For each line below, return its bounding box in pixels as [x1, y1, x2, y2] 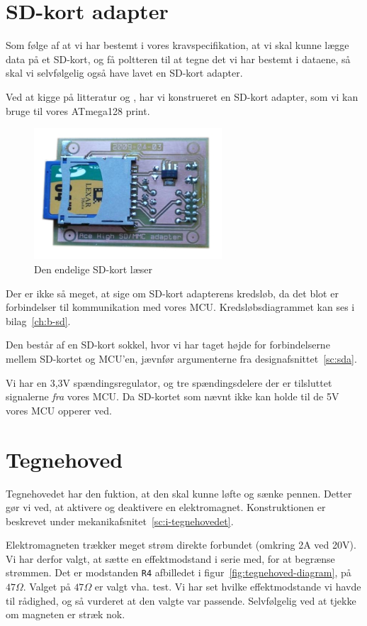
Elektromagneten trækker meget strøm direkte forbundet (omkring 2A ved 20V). [6, 537, 356, 552]
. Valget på [23, 579, 71, 594]
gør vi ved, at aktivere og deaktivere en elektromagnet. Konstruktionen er [6, 500, 326, 515]
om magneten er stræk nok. [6, 607, 125, 622]
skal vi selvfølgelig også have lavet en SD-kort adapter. [6, 65, 243, 80]
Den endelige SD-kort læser [34, 262, 152, 277]
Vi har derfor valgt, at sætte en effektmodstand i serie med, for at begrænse [6, 551, 335, 566]
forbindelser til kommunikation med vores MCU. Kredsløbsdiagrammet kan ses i [6, 300, 355, 314]
